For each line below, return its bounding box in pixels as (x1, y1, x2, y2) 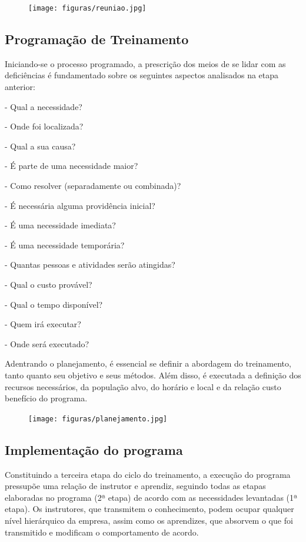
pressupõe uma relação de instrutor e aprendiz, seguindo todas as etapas (5, 480, 266, 492)
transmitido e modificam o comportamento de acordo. (5, 526, 199, 538)
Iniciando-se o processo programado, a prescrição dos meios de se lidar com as (5, 57, 286, 69)
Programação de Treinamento (5, 30, 189, 48)
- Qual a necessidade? (5, 100, 82, 112)
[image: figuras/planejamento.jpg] (28, 414, 168, 423)
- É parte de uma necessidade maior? (5, 159, 138, 172)
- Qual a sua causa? (5, 139, 76, 152)
